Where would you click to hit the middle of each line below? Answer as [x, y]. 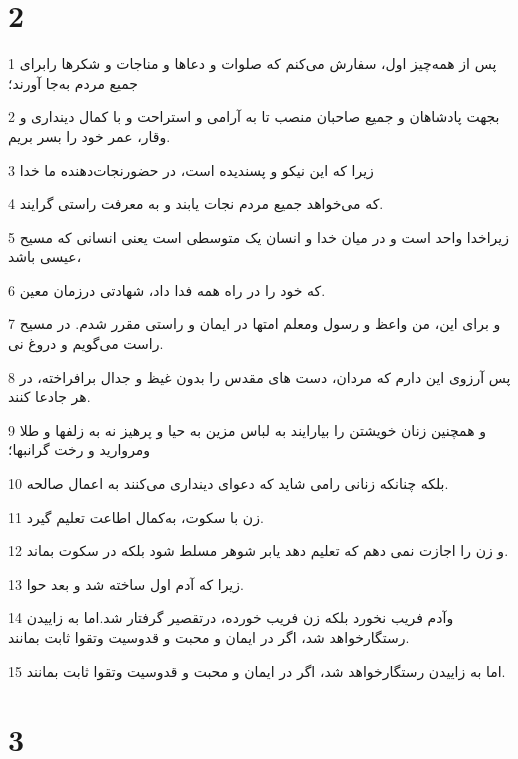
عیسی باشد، [45, 256]
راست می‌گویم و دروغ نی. [86, 343]
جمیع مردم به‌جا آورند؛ [73, 82]
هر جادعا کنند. [49, 396]
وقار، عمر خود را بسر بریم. [89, 135]
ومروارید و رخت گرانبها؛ [79, 449]
